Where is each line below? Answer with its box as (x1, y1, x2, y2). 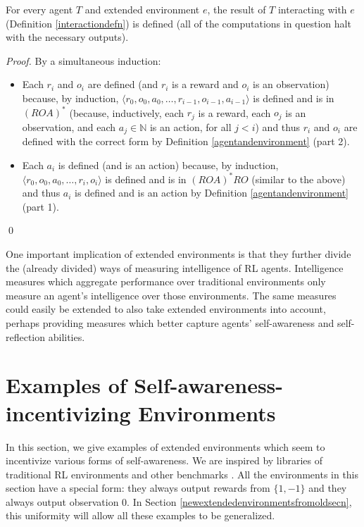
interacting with (277, 2, 347, 16)
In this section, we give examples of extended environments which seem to (6, 439, 325, 454)
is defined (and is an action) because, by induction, (58, 157, 279, 172)
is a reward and (172, 77, 239, 92)
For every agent (6, 2, 73, 16)
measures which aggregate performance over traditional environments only (6, 274, 326, 289)
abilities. (48, 329, 85, 344)
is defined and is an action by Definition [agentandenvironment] (75, 185, 349, 200)
